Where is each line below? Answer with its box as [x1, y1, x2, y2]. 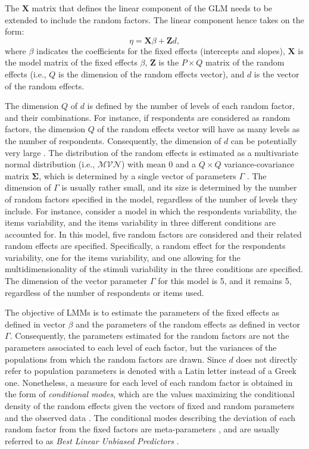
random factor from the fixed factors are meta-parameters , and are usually [5, 423, 280, 435]
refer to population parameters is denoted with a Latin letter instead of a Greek [5, 364, 296, 377]
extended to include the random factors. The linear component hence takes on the [5, 13, 304, 26]
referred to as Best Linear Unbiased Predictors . [5, 434, 179, 447]
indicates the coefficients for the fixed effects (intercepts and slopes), [36, 44, 285, 57]
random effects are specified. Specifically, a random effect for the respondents [5, 239, 286, 252]
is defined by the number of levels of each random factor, [87, 99, 295, 112]
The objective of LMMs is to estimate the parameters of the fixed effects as [5, 306, 280, 319]
